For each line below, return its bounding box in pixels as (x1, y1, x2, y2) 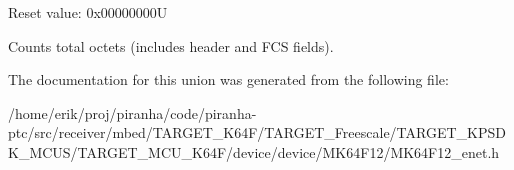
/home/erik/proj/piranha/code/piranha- (8, 102, 257, 123)
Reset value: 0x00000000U (8, 2, 168, 22)
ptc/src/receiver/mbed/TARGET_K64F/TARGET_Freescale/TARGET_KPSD (8, 122, 506, 143)
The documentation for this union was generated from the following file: (8, 69, 449, 90)
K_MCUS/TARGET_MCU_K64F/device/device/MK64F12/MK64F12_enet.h (8, 141, 500, 162)
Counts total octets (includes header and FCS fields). (8, 35, 334, 56)
